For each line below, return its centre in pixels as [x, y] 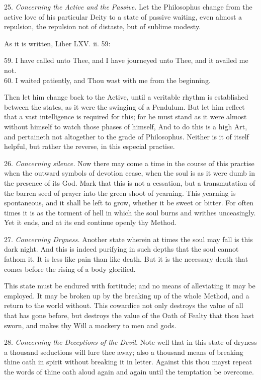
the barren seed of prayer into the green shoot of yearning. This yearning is [120, 193]
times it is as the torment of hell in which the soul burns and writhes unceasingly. [130, 212]
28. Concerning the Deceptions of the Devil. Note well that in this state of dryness [130, 342]
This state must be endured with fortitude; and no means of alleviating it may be [130, 286]
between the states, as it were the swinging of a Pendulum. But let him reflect [124, 106]
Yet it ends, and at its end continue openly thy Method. [91, 222]
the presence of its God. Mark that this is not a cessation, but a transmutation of [130, 182]
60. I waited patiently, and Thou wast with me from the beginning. [107, 80]
